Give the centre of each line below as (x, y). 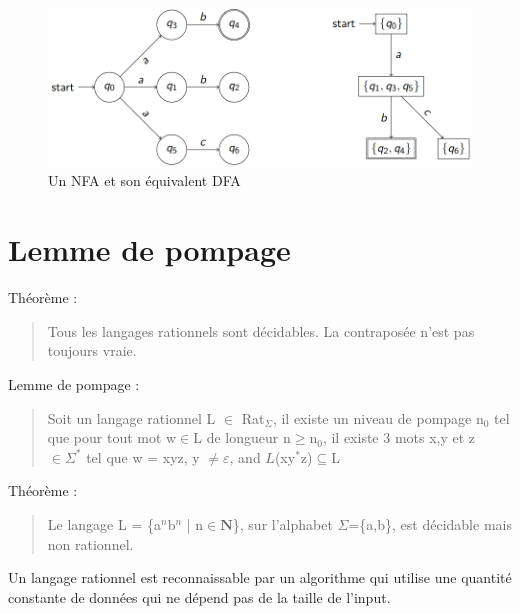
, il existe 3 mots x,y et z (399, 437)
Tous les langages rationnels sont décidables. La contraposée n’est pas (261, 330)
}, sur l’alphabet (282, 523)
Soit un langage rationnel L (131, 417)
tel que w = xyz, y (143, 456)
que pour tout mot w (112, 437)
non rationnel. (90, 543)
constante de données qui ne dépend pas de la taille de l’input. (199, 596)
